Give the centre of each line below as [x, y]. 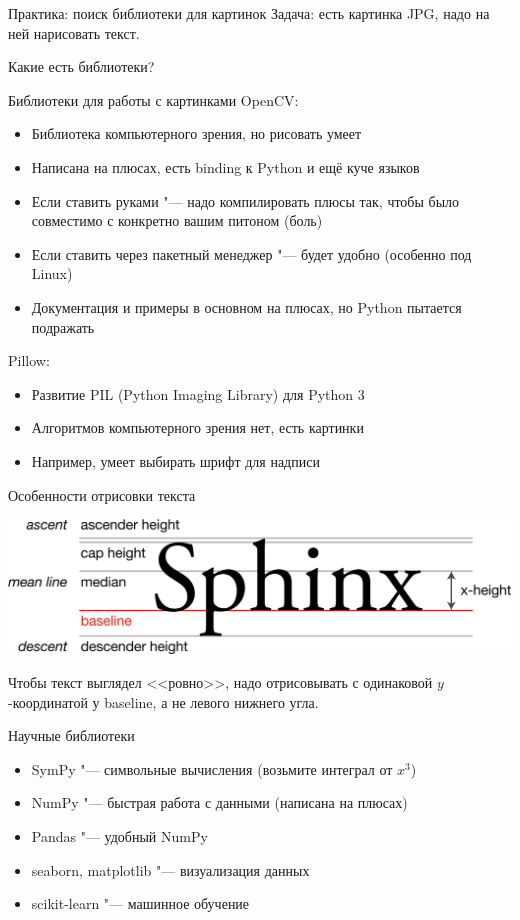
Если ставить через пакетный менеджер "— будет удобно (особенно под [251, 253]
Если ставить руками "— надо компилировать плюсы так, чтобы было [245, 200]
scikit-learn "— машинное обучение [140, 903]
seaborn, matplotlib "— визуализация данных [170, 869]
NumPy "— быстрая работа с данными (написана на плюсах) [219, 802]
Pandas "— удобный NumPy [119, 836]
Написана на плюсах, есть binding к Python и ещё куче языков [225, 166]
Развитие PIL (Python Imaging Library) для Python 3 [198, 393]
